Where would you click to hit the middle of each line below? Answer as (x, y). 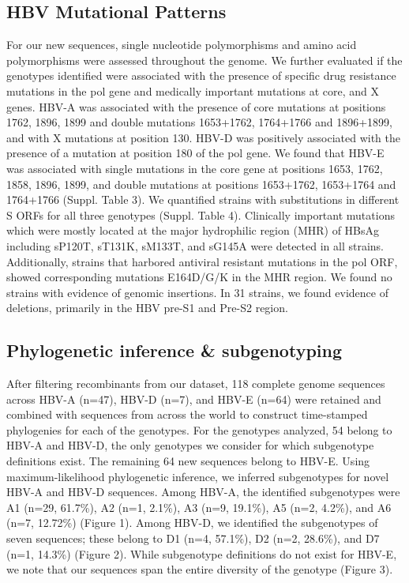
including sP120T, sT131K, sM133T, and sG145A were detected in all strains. (195, 245)
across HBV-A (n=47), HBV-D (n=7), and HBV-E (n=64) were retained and (194, 399)
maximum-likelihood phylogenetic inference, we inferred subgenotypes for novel (198, 476)
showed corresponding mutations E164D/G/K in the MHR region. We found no (199, 277)
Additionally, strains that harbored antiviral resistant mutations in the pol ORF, (202, 261)
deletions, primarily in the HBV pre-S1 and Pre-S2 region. (147, 308)
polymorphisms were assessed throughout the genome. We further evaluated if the (204, 60)
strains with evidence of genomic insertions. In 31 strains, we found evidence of (197, 292)
